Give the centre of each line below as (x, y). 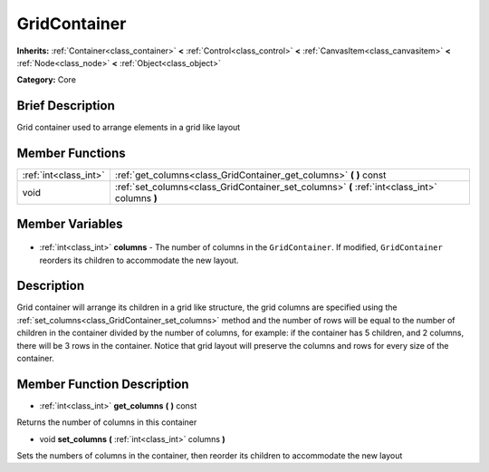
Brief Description (66, 106)
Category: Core (47, 80)
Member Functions (71, 154)
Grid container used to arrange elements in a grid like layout (129, 128)
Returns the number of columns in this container (107, 422)
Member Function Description (103, 384)
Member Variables (70, 223)
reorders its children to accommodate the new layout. (139, 260)
